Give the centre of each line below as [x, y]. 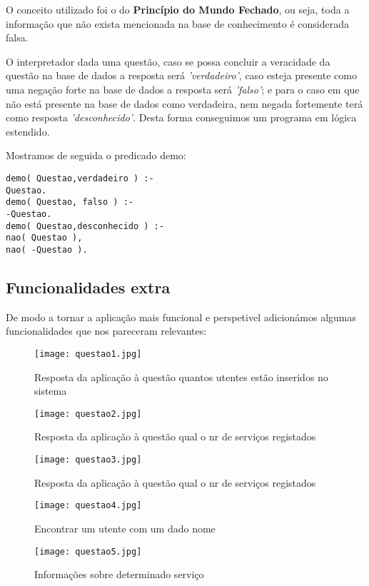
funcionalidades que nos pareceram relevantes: [106, 331]
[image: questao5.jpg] [88, 551]
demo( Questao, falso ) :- [70, 202]
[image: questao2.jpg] [88, 414]
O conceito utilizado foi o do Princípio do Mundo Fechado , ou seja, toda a [178, 9]
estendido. [28, 131]
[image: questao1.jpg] [88, 354]
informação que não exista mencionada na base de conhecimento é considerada [177, 23]
